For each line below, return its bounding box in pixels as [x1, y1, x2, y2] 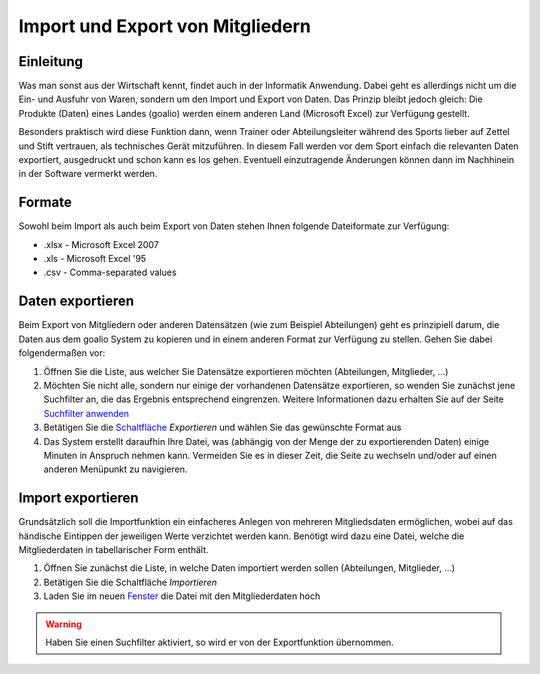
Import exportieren [18, 490, 139, 507]
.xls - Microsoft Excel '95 [43, 253, 147, 265]
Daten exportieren [18, 293, 135, 310]
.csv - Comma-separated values [43, 266, 177, 279]
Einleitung [18, 53, 84, 70]
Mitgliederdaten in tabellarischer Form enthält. [18, 543, 209, 555]
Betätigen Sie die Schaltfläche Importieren [43, 576, 217, 588]
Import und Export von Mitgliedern [18, 15, 312, 37]
